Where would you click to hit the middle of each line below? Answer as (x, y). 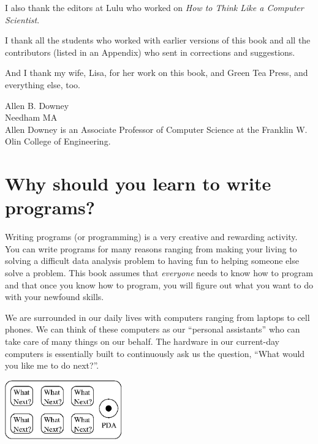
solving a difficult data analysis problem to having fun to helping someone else (152, 261)
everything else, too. (43, 84)
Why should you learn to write (138, 183)
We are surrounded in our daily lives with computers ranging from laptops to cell (157, 317)
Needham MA (31, 117)
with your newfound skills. (55, 297)
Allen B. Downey (37, 105)
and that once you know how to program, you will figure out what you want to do (159, 284)
